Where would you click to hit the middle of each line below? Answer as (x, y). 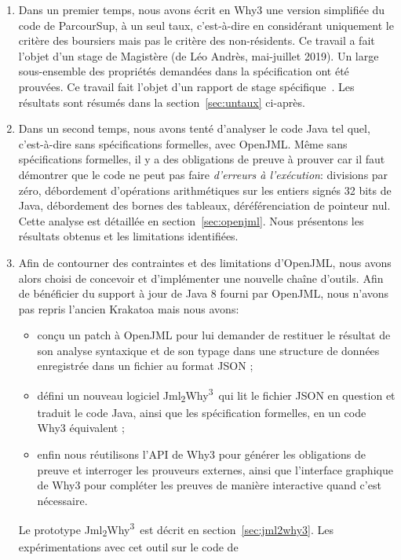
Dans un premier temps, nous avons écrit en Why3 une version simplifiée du (202, 9)
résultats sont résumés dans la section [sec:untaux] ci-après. (162, 102)
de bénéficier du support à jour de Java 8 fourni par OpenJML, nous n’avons (204, 293)
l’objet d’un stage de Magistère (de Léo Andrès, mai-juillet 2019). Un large (199, 55)
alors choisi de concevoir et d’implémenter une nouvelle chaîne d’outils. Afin (201, 278)
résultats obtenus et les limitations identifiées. (128, 236)
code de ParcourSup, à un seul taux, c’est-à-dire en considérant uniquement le (206, 25)
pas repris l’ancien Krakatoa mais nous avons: (129, 308)
